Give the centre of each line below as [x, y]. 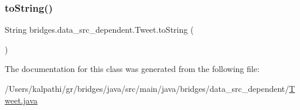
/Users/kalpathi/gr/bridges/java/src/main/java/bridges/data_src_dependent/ [147, 88]
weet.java [21, 100]
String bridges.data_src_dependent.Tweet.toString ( [99, 30]
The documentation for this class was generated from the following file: [132, 69]
